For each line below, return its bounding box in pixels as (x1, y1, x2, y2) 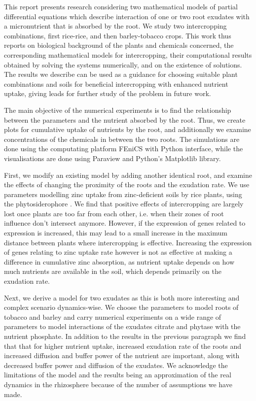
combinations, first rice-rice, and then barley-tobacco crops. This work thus (4, 30, 231, 40)
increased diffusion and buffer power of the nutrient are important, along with (4, 350, 240, 361)
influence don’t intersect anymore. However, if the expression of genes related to (4, 218, 246, 228)
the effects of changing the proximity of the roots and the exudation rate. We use (4, 179, 250, 190)
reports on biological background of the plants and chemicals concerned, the (4, 40, 234, 50)
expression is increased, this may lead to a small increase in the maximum (4, 228, 227, 238)
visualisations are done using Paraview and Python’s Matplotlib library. (4, 153, 221, 163)
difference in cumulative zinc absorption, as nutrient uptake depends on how (4, 256, 235, 267)
